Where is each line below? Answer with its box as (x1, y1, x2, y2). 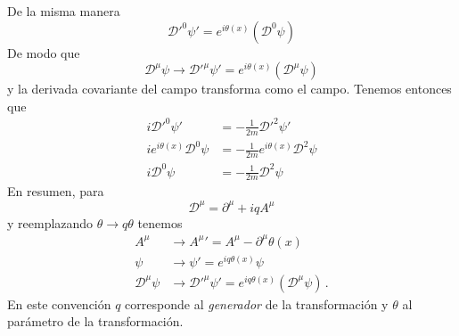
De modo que (7, 43, 80, 61)
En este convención (7, 294, 111, 313)
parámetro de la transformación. (7, 312, 184, 331)
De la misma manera (7, 2, 120, 20)
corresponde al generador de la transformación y (125, 294, 389, 313)
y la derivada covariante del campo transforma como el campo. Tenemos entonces (7, 79, 452, 98)
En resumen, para (7, 182, 104, 201)
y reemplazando (7, 213, 94, 232)
